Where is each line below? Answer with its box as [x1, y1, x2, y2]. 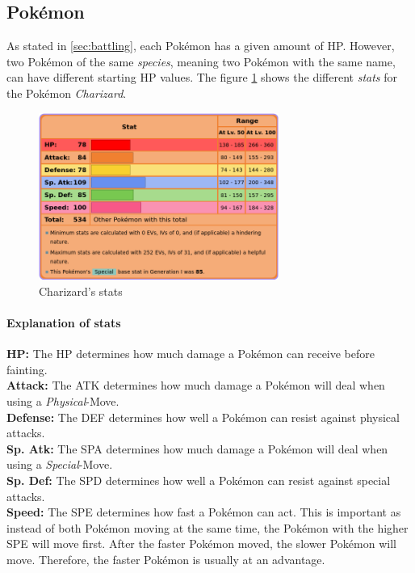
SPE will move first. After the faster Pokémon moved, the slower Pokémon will [6, 535, 396, 552]
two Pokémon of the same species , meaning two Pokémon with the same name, [6, 53, 396, 70]
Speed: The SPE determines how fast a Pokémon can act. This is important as [6, 503, 401, 520]
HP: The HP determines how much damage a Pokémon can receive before [6, 345, 375, 362]
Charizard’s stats [39, 282, 123, 299]
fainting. [6, 360, 48, 377]
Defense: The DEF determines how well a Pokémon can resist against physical [6, 408, 400, 425]
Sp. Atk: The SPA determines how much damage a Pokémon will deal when [6, 440, 388, 457]
